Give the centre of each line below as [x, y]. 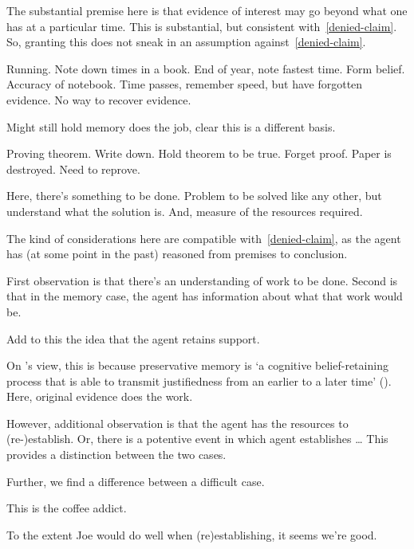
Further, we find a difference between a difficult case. [136, 481]
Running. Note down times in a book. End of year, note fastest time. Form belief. [206, 68]
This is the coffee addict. [67, 508]
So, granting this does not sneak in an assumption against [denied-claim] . [186, 42]
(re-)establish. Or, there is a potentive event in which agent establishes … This [197, 439]
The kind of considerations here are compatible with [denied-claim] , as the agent [204, 238]
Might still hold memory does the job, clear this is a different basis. [171, 126]
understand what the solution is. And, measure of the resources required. [185, 211]
